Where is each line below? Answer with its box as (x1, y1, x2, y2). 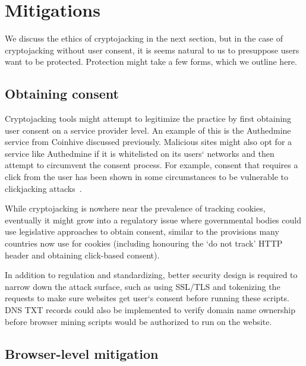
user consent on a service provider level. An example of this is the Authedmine (5, 124, 291, 136)
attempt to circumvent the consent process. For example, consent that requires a (5, 159, 298, 171)
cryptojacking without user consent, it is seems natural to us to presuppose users (5, 43, 299, 56)
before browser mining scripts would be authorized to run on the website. (5, 315, 272, 327)
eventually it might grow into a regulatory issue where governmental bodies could (5, 213, 301, 226)
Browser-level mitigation (5, 344, 159, 362)
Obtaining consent (5, 84, 119, 103)
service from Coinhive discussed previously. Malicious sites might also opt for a (5, 135, 292, 148)
